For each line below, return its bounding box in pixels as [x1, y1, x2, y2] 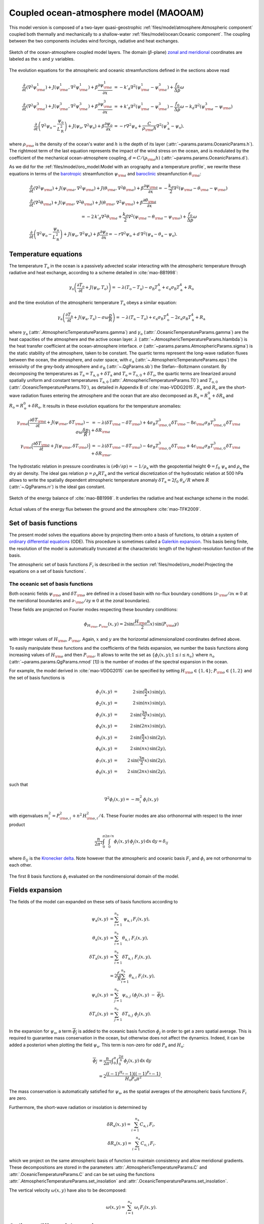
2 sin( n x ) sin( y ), [132, 700, 166, 706]
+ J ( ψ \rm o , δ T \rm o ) [50, 443, 89, 450]
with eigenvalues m [9, 813, 49, 819]
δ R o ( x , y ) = [108, 1141, 132, 1147]
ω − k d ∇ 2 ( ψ [180, 103, 205, 110]
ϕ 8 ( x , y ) [95, 769, 112, 776]
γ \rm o [20, 443, 32, 450]
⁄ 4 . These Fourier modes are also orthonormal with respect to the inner [99, 813, 242, 819]
